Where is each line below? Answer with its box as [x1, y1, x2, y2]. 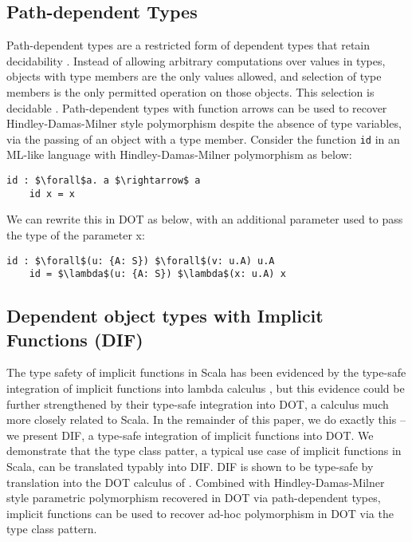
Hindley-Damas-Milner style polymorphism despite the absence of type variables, [6, 115, 402, 132]
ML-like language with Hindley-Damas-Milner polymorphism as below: [6, 146, 352, 163]
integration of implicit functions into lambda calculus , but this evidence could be [6, 380, 405, 397]
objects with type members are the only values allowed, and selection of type [6, 68, 382, 85]
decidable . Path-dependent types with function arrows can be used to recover [6, 99, 387, 116]
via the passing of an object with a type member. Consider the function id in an [6, 130, 400, 147]
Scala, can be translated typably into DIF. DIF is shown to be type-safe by [6, 457, 374, 474]
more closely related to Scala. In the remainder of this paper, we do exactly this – [6, 411, 406, 428]
